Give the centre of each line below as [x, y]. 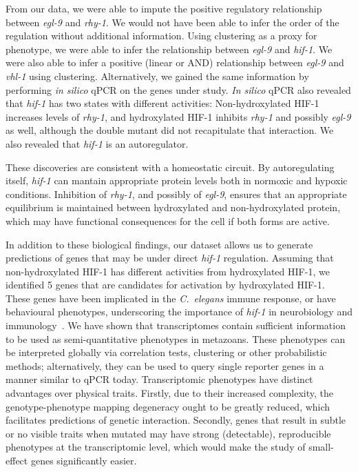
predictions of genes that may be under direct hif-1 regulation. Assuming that [170, 258]
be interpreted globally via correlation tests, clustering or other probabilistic [166, 352]
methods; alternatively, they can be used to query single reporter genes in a [165, 365]
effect [17, 460]
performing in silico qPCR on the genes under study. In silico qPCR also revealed [178, 89]
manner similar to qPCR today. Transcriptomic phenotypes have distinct [159, 379]
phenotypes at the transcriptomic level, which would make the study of [156, 447]
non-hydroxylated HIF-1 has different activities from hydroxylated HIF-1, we [168, 271]
